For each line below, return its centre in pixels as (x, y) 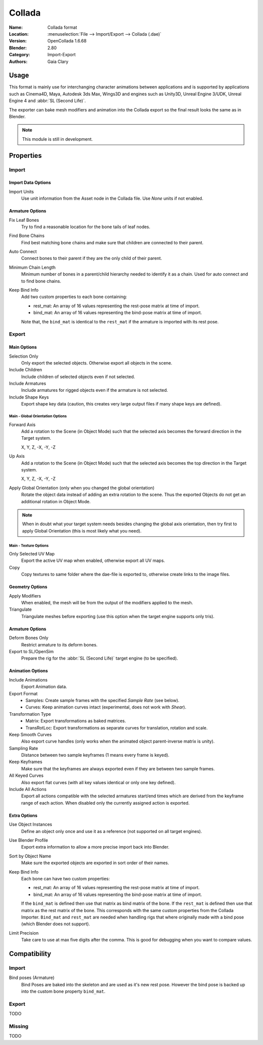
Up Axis (17, 456)
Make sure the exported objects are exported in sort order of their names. (95, 863)
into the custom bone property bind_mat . (63, 991)
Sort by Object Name (30, 856)
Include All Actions (28, 789)
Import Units (21, 192)
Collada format (62, 27)
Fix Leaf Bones (24, 220)
